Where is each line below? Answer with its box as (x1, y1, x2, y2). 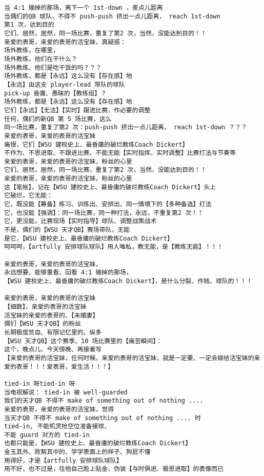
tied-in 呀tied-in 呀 (4, 380, 75, 387)
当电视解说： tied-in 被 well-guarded (4, 388, 128, 396)
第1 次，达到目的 (4, 21, 54, 29)
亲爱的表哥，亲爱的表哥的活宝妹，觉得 (4, 405, 114, 413)
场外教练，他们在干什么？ (4, 55, 77, 63)
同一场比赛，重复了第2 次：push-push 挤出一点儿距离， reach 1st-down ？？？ (4, 124, 247, 131)
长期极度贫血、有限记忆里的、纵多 (4, 328, 102, 336)
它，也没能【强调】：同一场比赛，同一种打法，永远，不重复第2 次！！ (4, 209, 204, 216)
